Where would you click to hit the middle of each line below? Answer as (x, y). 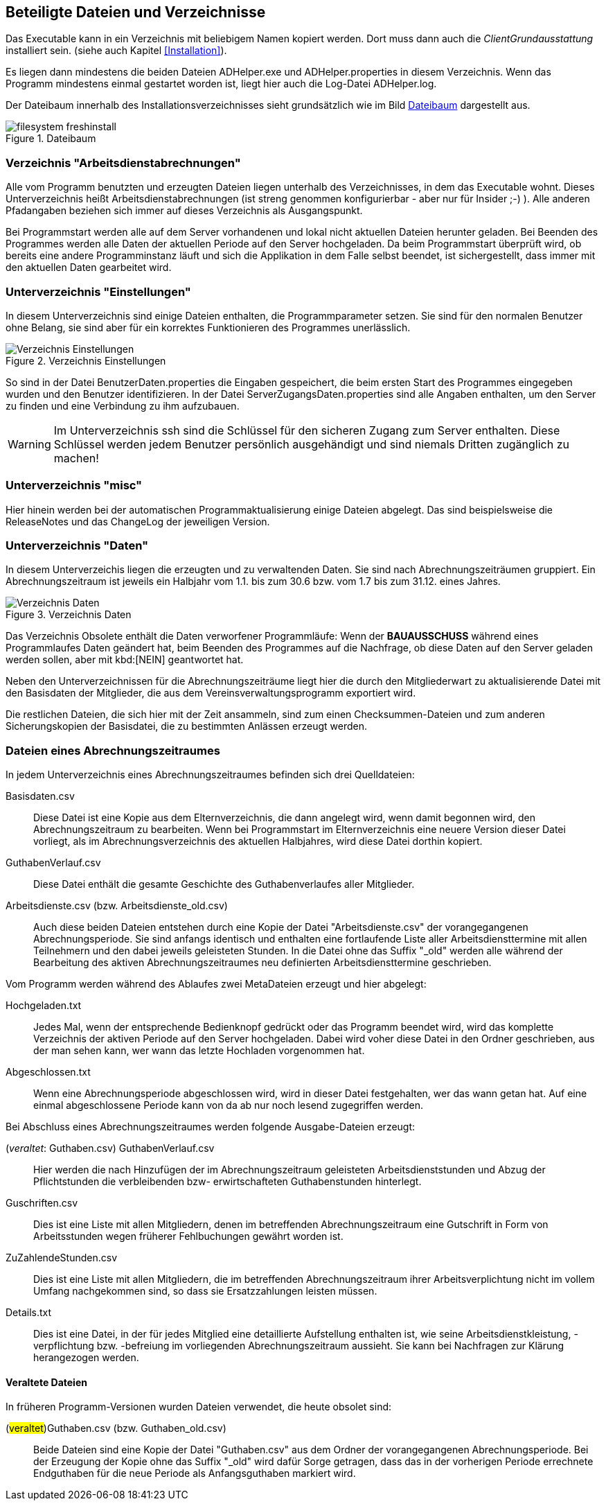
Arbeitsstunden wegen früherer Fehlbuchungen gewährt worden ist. (188, 1236)
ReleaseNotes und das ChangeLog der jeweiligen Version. (138, 521)
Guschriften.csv (42, 1203)
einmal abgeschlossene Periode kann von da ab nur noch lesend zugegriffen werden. (228, 1105)
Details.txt (29, 1313)
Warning (29, 444)
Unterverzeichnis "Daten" (77, 546)
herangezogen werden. (86, 1358)
